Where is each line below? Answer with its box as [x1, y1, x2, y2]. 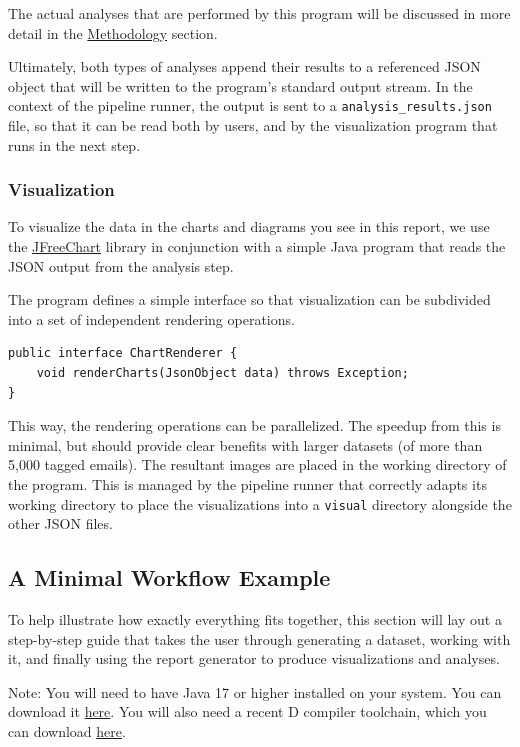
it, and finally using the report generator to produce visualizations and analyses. [8, 648, 500, 669]
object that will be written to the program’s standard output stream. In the [8, 75, 473, 96]
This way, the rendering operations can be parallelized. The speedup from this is [8, 415, 501, 436]
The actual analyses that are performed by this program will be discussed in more [8, 3, 511, 23]
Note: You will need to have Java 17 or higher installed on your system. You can [8, 681, 502, 702]
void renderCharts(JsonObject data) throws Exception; [36, 366, 409, 380]
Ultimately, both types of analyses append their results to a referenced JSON [8, 56, 481, 77]
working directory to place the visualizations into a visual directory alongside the [8, 493, 512, 514]
